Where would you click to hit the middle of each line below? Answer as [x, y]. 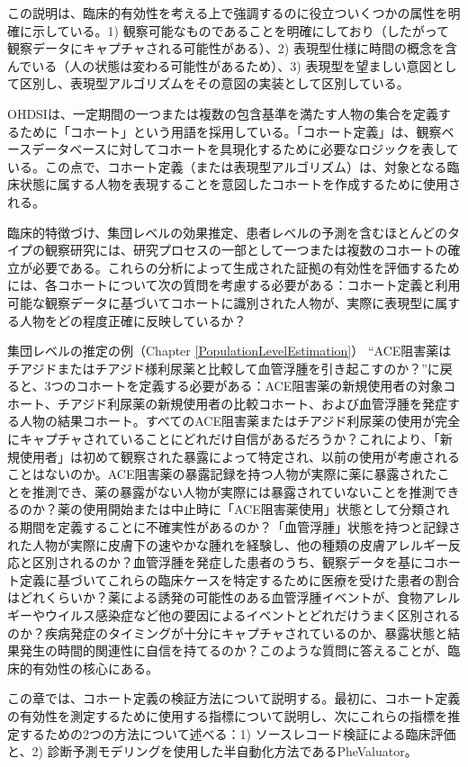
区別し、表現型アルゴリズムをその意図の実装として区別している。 [214, 83]
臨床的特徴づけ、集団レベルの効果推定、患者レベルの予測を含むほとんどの [227, 232]
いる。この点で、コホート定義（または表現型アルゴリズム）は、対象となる [227, 166]
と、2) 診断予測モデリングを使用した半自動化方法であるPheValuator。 [212, 751]
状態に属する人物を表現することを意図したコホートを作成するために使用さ [240, 184]
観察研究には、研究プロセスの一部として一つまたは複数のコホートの [246, 250]
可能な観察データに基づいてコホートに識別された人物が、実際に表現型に [221, 302]
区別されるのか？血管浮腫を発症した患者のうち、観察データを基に [227, 562]
